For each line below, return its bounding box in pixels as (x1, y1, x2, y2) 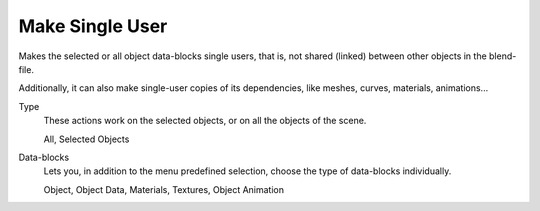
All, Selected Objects (43, 133, 130, 145)
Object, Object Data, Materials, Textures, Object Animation (43, 183, 285, 195)
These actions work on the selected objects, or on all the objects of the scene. (43, 115, 367, 127)
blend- (488, 50, 517, 62)
